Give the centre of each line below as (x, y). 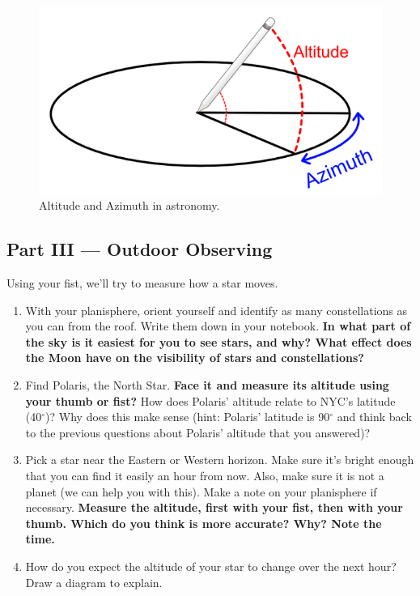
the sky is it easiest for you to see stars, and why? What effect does (218, 341)
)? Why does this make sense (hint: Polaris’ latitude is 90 (188, 417)
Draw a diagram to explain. (94, 582)
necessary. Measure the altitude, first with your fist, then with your (214, 507)
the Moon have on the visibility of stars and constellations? (195, 358)
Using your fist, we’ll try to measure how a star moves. (142, 283)
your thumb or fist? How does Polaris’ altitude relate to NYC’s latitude (210, 400)
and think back (374, 417)
